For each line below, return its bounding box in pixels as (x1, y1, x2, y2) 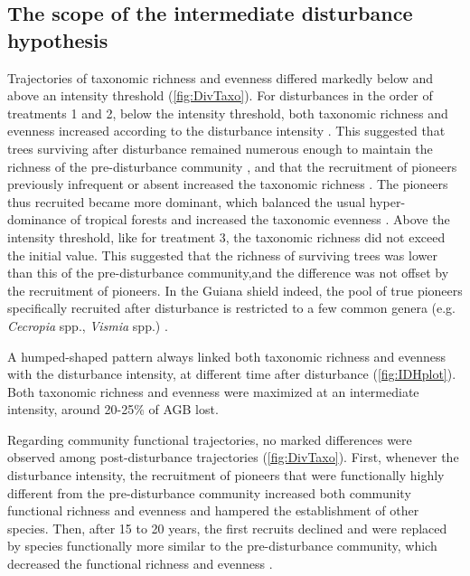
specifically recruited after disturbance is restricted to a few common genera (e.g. (7, 298, 456, 317)
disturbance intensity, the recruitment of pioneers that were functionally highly (7, 466, 445, 485)
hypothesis (7, 25, 108, 53)
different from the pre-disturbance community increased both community (7, 483, 411, 502)
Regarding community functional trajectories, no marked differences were (7, 430, 412, 449)
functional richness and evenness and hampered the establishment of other (7, 501, 419, 520)
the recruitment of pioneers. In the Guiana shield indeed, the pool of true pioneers (7, 280, 463, 299)
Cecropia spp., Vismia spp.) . (7, 316, 168, 335)
